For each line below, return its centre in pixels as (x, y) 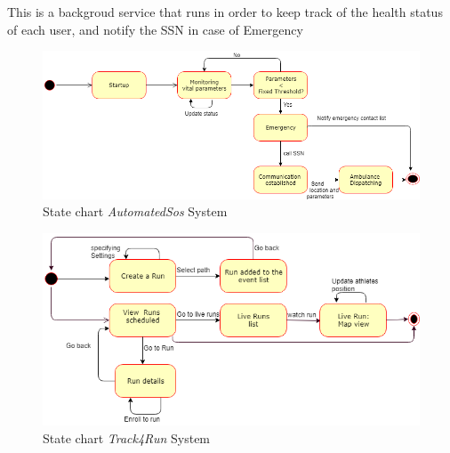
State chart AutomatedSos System (135, 211)
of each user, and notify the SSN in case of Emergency (155, 29)
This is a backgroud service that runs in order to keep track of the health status (225, 12)
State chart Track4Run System (127, 437)
